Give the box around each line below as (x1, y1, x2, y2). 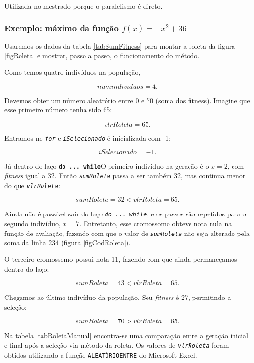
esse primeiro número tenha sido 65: (4, 105, 112, 115)
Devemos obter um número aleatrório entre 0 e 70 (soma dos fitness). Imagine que (4, 95, 250, 105)
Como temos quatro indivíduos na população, (4, 67, 141, 77)
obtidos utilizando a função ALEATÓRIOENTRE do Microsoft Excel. (4, 349, 197, 360)
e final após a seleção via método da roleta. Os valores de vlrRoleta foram (4, 340, 229, 350)
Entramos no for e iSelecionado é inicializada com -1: (4, 132, 170, 143)
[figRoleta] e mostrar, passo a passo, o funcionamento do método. (4, 50, 200, 61)
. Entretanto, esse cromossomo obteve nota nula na (79, 218, 232, 229)
